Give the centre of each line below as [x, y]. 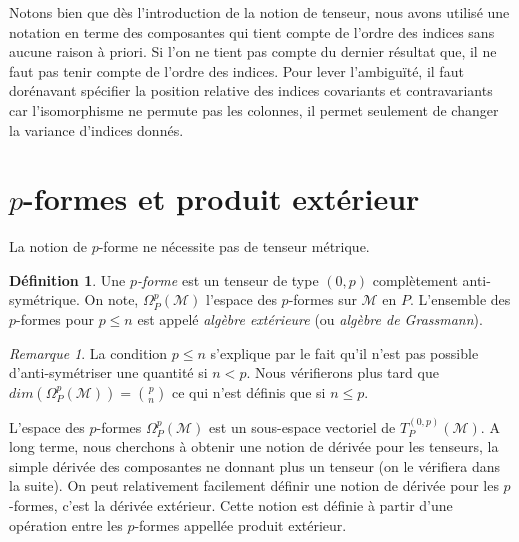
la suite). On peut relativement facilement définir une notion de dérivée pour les [254, 485]
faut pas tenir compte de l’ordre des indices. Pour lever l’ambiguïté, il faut [236, 70]
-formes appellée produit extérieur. [240, 524]
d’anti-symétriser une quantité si [108, 372]
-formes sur [322, 299]
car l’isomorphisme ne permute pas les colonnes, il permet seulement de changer [254, 109]
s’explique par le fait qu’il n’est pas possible [344, 352]
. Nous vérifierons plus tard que [342, 372]
